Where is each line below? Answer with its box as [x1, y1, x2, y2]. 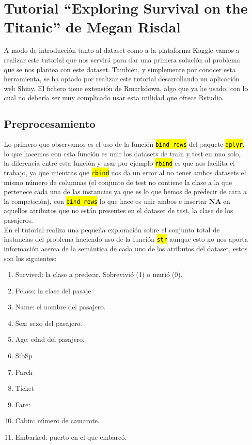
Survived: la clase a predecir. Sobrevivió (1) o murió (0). [15, 269, 183, 279]
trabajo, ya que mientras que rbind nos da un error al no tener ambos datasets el [4, 167, 246, 177]
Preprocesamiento [4, 116, 95, 131]
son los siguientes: [4, 253, 57, 263]
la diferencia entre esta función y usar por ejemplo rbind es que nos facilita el [4, 158, 235, 168]
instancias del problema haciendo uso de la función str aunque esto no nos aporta [4, 234, 248, 244]
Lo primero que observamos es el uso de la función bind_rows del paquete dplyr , [4, 139, 245, 149]
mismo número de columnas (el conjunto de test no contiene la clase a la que [4, 177, 232, 187]
